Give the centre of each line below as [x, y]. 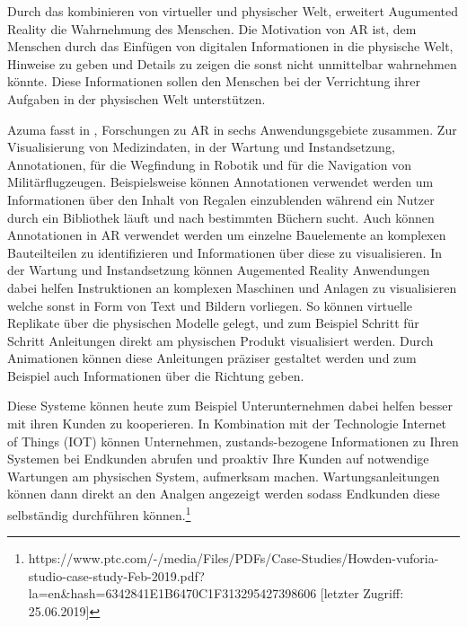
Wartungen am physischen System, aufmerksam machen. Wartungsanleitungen [224, 476]
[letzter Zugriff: [362, 593]
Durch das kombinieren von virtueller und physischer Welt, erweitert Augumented [233, 11]
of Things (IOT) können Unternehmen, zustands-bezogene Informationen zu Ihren [233, 441]
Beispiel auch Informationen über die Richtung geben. [156, 375]
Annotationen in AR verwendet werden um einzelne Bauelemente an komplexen [227, 235]
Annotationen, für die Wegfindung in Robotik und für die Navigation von [209, 164]
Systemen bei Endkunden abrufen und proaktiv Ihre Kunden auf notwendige [218, 459]
